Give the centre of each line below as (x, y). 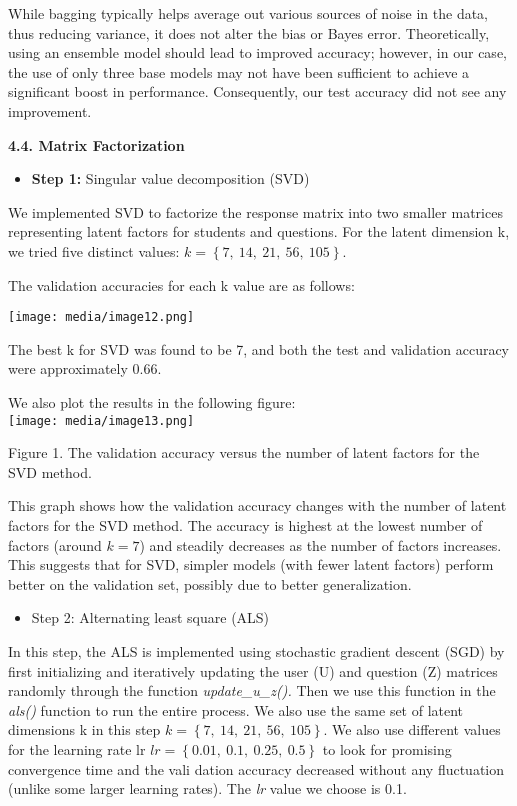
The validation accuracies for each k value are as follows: (181, 284)
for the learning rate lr (77, 748)
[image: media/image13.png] (101, 420)
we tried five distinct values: (94, 250)
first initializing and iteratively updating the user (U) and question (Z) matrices (253, 670)
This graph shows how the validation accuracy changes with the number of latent (257, 505)
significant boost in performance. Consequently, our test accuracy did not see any (257, 91)
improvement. (50, 110)
